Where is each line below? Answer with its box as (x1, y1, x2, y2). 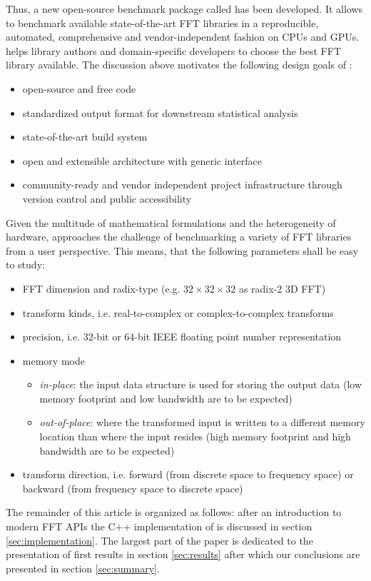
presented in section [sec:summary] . (6, 560, 160, 575)
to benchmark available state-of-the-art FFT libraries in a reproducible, (6, 15, 319, 30)
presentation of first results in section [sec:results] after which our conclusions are (6, 547, 360, 562)
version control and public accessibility (22, 191, 192, 206)
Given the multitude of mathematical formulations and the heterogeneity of (6, 215, 336, 230)
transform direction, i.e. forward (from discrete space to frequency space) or (22, 467, 354, 482)
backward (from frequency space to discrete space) (22, 480, 243, 495)
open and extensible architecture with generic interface (22, 153, 262, 168)
